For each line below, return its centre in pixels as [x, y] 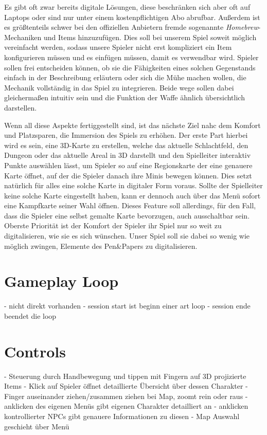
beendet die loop [30, 315]
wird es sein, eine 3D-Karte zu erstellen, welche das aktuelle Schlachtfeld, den [126, 145]
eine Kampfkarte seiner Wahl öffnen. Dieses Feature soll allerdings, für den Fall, [130, 205]
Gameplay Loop [61, 281]
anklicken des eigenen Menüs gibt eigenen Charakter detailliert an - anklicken [126, 406]
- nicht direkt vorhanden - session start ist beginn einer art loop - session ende [127, 306]
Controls [35, 351]
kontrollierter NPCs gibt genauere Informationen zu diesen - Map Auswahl [122, 416]
